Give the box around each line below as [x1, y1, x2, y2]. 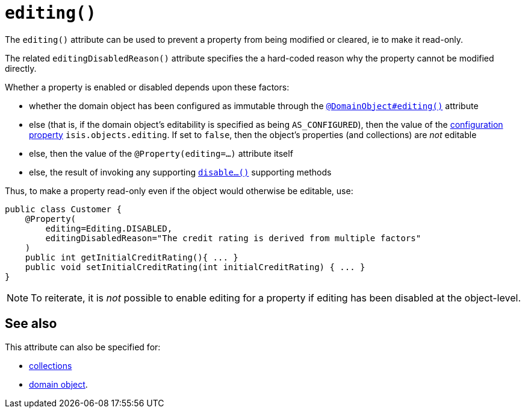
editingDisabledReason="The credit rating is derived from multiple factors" [45, 233, 421, 243]
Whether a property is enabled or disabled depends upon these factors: [5, 81, 290, 92]
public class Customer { [5, 204, 122, 214]
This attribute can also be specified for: [5, 341, 161, 352]
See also [5, 316, 57, 332]
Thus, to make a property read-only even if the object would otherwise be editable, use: [5, 185, 353, 196]
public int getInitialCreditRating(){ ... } [25, 252, 238, 262]
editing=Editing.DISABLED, [45, 223, 173, 233]
